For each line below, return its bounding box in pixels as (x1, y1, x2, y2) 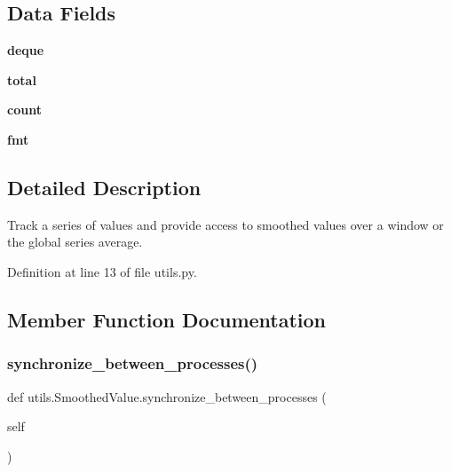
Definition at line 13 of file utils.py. (7, 262, 197, 280)
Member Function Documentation (7, 305, 327, 333)
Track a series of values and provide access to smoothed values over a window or (7, 215, 444, 233)
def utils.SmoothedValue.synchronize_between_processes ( (7, 387, 327, 405)
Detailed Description (7, 173, 202, 201)
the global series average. (7, 232, 143, 251)
